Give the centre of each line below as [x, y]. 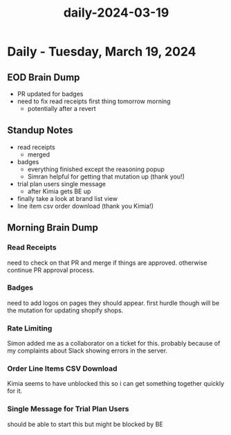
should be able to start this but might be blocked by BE [85, 424]
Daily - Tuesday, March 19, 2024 [102, 52]
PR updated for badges [50, 94]
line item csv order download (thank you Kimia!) [85, 206]
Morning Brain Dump [53, 228]
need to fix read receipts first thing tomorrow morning [94, 101]
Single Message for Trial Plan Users [68, 409]
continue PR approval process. [51, 270]
